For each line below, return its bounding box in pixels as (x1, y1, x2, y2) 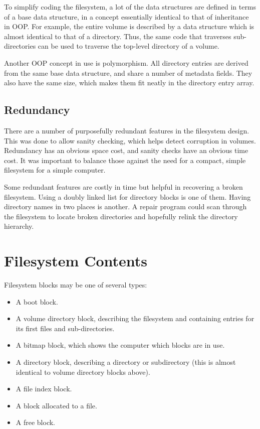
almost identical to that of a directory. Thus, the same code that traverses (4, 31, 231, 41)
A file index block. (16, 383, 72, 394)
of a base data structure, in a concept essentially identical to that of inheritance (4, 11, 249, 22)
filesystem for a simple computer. (4, 165, 106, 175)
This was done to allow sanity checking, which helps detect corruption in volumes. (4, 135, 256, 146)
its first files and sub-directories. (16, 323, 115, 333)
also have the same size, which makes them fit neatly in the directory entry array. (4, 77, 254, 88)
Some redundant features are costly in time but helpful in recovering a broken (4, 181, 243, 192)
